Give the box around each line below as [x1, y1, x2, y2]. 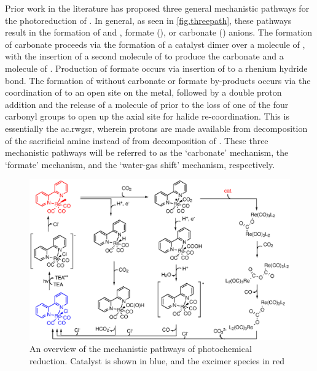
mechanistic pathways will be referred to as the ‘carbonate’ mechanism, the [5, 146, 289, 159]
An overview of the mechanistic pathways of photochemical [29, 342, 252, 355]
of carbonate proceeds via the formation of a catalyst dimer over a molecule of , [5, 37, 305, 50]
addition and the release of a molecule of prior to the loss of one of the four [5, 98, 289, 110]
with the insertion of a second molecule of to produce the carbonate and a [5, 50, 284, 63]
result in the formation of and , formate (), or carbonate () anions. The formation [5, 26, 313, 39]
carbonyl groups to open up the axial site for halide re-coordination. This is [5, 110, 289, 123]
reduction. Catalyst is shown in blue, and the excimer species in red [29, 354, 285, 367]
